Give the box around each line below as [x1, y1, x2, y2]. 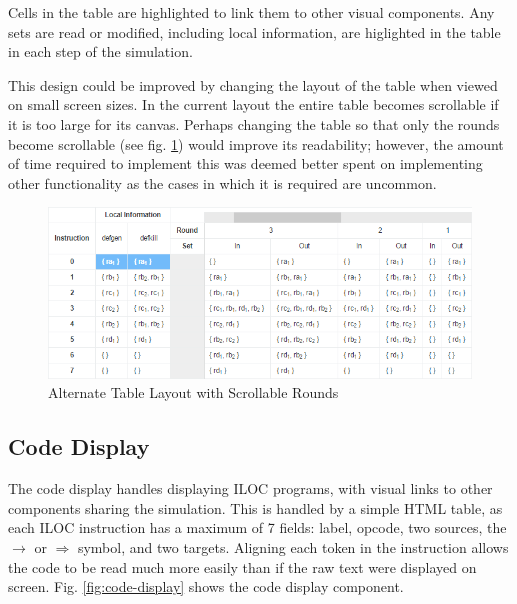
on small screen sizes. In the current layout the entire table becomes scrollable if [8, 94, 499, 115]
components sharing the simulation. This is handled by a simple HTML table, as [8, 497, 503, 518]
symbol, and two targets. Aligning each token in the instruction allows [77, 536, 509, 557]
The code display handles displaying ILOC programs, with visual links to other [8, 478, 493, 499]
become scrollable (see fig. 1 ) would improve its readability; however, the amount [8, 133, 504, 154]
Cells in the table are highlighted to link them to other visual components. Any [8, 2, 495, 22]
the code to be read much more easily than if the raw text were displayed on [8, 556, 477, 577]
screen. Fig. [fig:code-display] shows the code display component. [8, 576, 404, 597]
